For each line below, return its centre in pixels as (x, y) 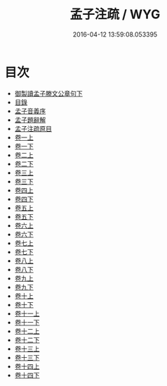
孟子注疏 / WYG (115, 14)
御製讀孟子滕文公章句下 (48, 93)
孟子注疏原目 (33, 128)
